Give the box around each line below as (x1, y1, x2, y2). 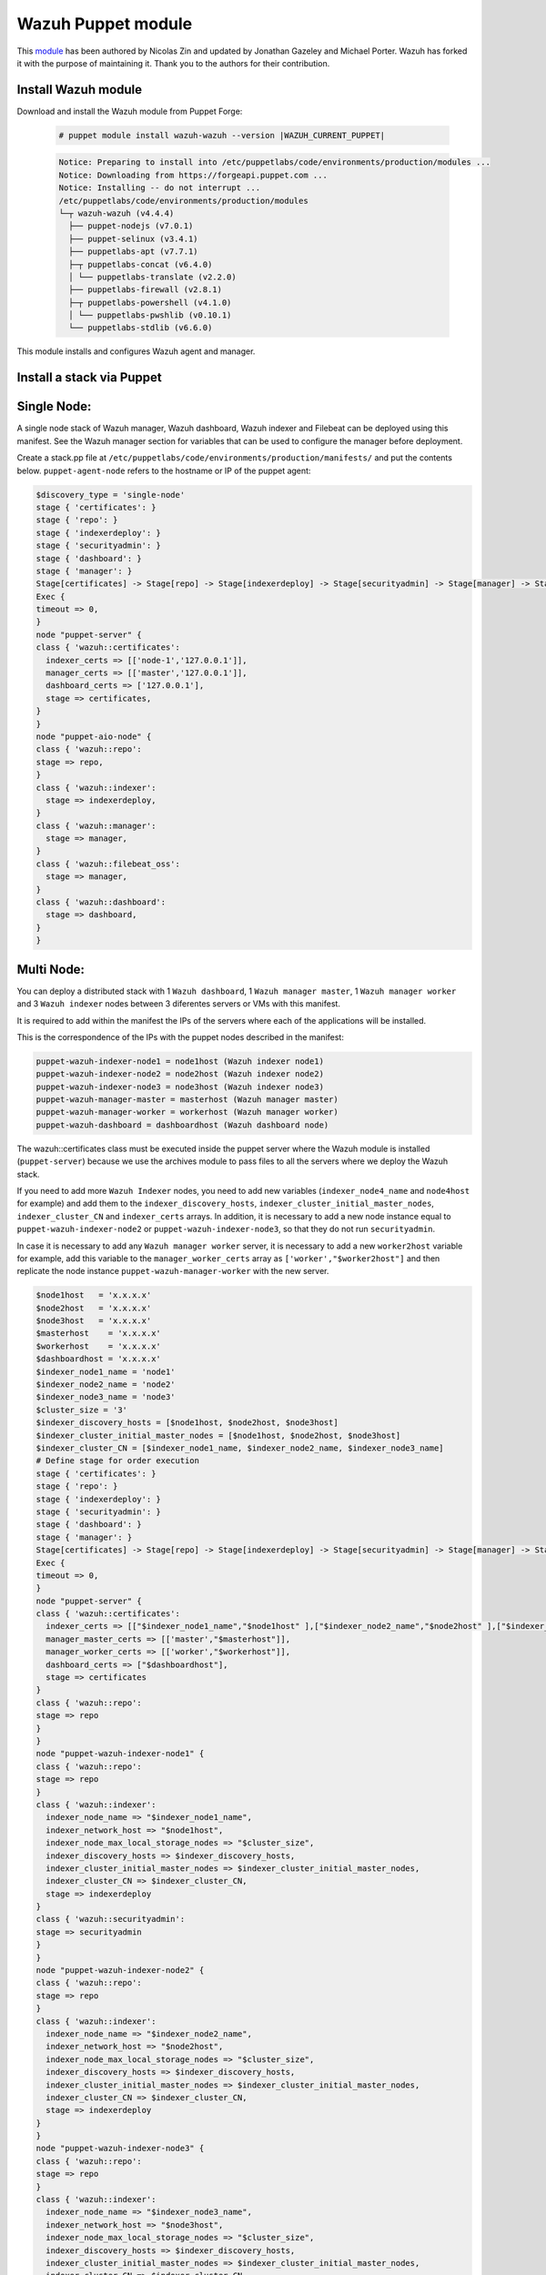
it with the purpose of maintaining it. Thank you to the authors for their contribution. (16, 57, 330, 68)
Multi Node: (16, 961, 86, 977)
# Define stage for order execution (35, 1456, 200, 1466)
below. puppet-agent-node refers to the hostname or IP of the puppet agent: (16, 465, 311, 476)
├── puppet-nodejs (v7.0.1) (68, 221, 194, 231)
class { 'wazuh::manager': (35, 820, 157, 831)
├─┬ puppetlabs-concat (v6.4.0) (68, 259, 213, 269)
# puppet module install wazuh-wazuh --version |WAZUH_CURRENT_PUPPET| (58, 130, 386, 140)
